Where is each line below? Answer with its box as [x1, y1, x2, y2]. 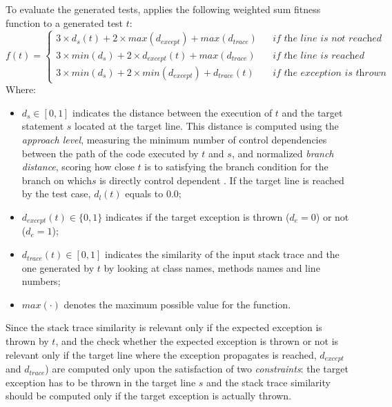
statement [21, 119, 64, 133]
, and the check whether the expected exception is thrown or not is [55, 334, 339, 348]
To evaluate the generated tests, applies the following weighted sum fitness [6, 2, 321, 16]
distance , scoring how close [21, 159, 135, 174]
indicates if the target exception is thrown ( [105, 210, 290, 224]
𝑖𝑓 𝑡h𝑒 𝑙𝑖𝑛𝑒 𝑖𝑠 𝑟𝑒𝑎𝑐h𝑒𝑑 [273, 50, 365, 61]
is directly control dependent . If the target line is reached [99, 172, 344, 187]
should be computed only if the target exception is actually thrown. [6, 388, 292, 403]
